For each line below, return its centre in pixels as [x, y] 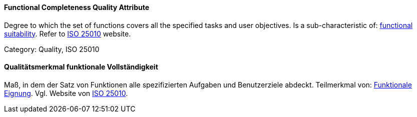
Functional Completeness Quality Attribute [77, 7]
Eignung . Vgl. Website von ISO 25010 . [66, 93]
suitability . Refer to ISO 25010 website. [68, 33]
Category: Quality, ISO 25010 [52, 49]
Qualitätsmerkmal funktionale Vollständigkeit [81, 67]
